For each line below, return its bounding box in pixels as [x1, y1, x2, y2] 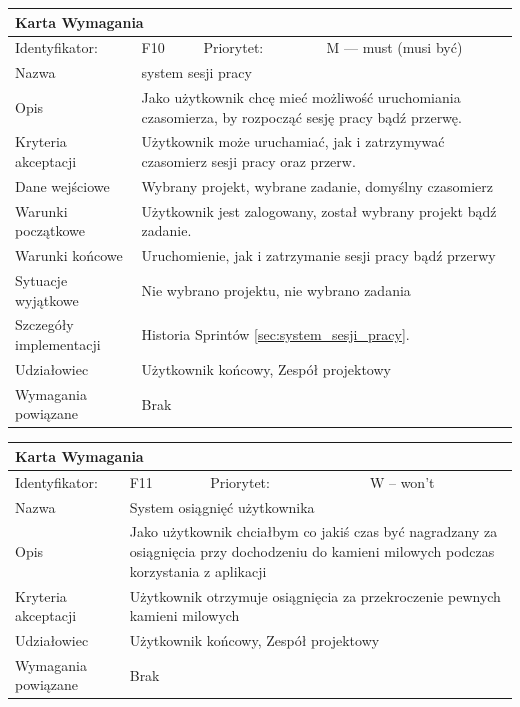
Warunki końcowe [15, 245, 123, 266]
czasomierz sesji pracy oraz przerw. [141, 151, 356, 172]
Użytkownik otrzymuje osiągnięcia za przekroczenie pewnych [129, 585, 501, 606]
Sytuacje [15, 270, 68, 291]
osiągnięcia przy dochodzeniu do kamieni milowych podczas [129, 541, 495, 562]
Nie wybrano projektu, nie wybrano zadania [141, 279, 411, 300]
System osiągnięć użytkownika [129, 496, 315, 517]
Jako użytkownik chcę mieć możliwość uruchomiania [141, 87, 461, 108]
